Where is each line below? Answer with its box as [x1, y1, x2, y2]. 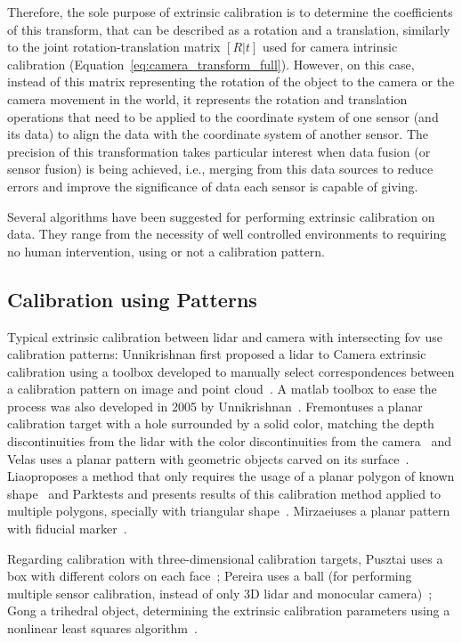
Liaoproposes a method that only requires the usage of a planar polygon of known [7, 467, 455, 485]
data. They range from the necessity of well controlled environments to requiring [7, 224, 447, 243]
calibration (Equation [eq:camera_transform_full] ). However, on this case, [7, 54, 415, 73]
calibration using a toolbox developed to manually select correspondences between [7, 362, 455, 380]
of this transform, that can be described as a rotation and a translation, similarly [7, 20, 450, 38]
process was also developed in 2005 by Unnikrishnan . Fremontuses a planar [7, 396, 423, 415]
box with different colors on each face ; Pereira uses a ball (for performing [7, 566, 412, 585]
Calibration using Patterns [7, 285, 257, 313]
